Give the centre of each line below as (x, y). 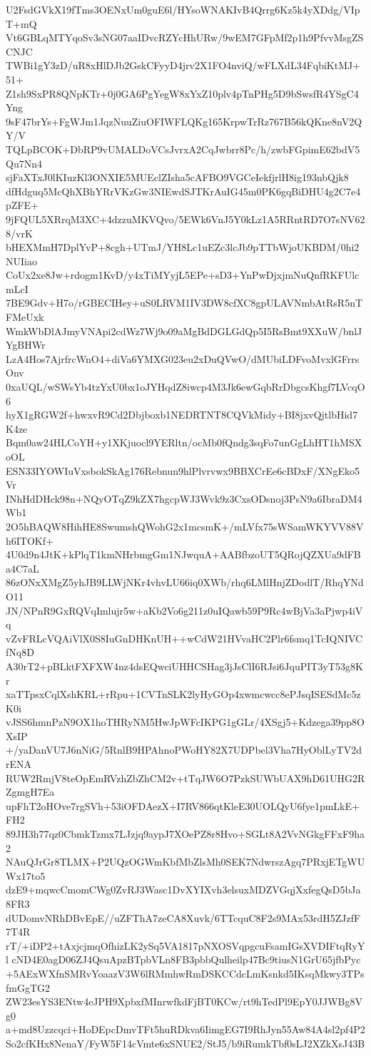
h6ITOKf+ (30, 540)
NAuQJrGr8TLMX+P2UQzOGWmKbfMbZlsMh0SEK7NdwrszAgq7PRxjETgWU (185, 862)
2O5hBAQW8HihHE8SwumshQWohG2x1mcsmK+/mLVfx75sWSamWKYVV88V (185, 526)
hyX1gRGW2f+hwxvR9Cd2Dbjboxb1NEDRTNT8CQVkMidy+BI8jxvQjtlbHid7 (182, 415)
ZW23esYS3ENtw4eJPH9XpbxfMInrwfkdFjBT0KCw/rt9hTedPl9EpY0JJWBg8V (184, 1001)
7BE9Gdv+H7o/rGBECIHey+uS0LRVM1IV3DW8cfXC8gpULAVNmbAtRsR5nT (184, 303)
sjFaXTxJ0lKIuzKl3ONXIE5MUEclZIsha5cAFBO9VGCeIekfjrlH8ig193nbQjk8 (177, 177)
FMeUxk (25, 317)
